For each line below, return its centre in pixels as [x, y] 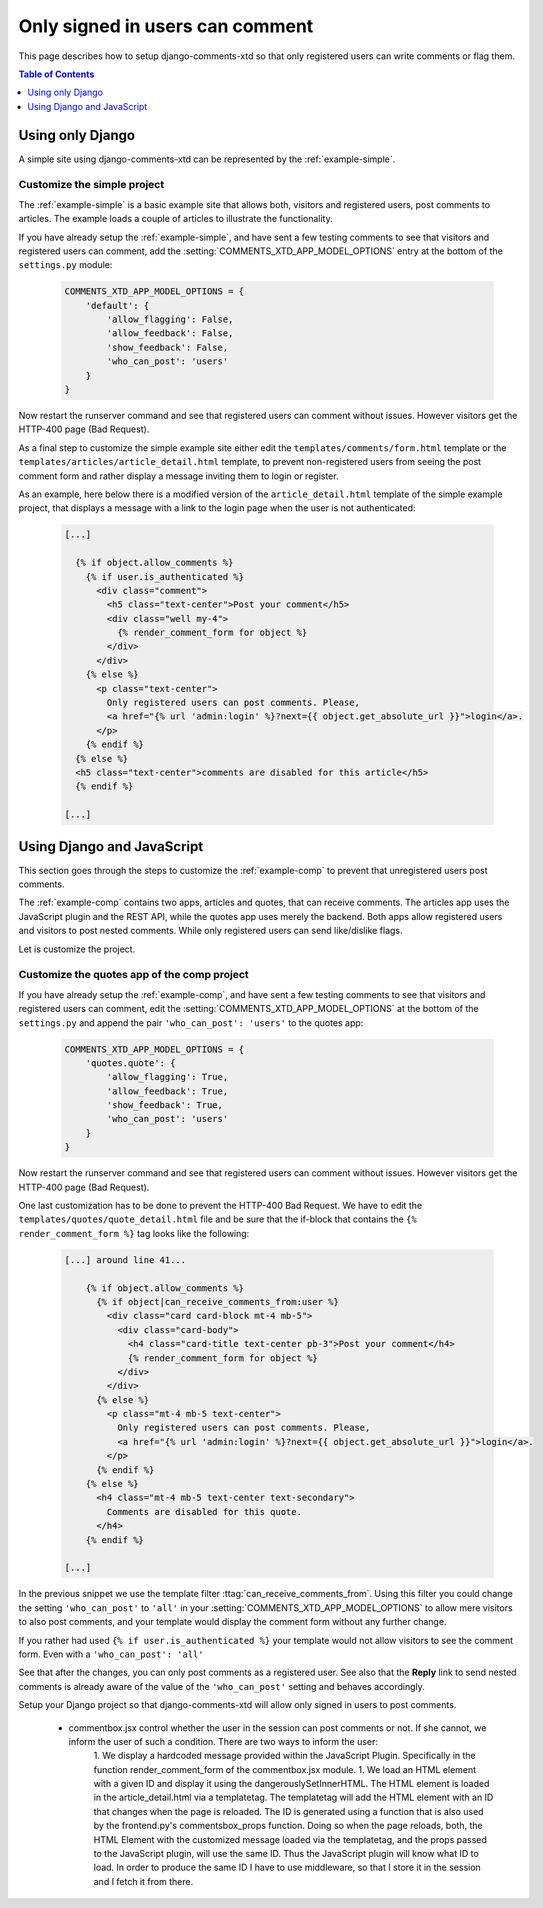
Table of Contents [56, 74]
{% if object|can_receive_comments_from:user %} [217, 1301]
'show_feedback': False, [167, 347]
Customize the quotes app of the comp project [133, 975]
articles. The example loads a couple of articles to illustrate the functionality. [176, 219]
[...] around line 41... [125, 1259]
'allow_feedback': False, [170, 333]
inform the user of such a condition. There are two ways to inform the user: [223, 1741]
